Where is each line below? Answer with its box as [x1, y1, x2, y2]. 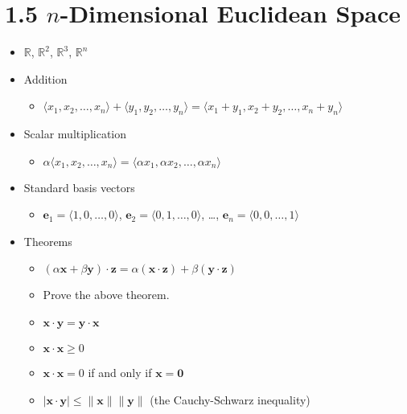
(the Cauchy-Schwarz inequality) [150, 391, 310, 408]
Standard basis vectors [23, 178, 135, 195]
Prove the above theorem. [43, 286, 170, 303]
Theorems [23, 232, 72, 249]
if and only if [88, 364, 152, 381]
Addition [23, 70, 68, 87]
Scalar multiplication [23, 125, 127, 142]
